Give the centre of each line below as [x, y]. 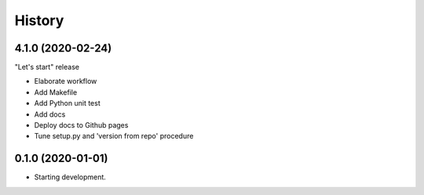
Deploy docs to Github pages [81, 125]
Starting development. [70, 177]
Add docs [50, 114]
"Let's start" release [47, 67]
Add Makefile [56, 92]
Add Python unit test [68, 103]
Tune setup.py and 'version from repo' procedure [114, 136]
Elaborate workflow [66, 81]
